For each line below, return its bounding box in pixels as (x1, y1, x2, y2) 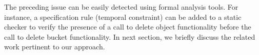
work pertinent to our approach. (4, 41, 105, 52)
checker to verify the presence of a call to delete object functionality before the (4, 21, 251, 32)
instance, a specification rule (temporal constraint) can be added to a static (4, 11, 242, 22)
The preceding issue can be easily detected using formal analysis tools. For (4, 2, 238, 12)
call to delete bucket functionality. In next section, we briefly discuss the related (4, 31, 255, 42)
